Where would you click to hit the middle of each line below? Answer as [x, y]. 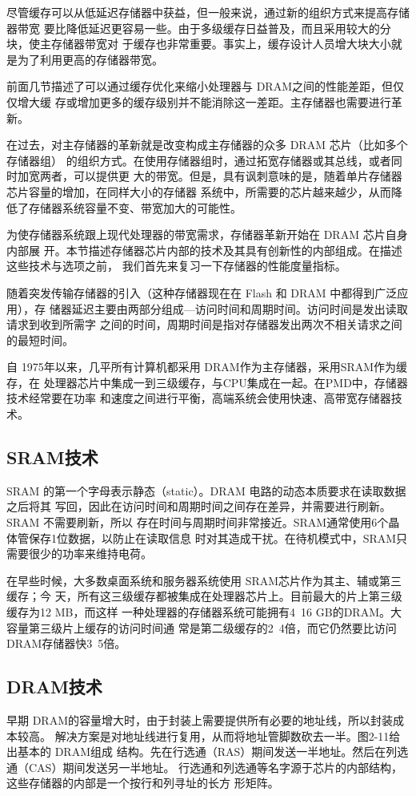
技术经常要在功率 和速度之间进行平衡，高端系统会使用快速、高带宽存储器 [199, 398]
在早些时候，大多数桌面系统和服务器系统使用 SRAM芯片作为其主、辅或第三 [204, 580]
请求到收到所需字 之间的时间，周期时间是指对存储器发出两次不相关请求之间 [204, 324]
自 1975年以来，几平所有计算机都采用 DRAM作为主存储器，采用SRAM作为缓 [207, 367]
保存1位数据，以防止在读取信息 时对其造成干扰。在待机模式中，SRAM [212, 537]
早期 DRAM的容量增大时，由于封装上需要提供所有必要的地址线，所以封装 [200, 720]
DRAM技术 [54, 687]
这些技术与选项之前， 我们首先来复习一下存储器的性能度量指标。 [176, 266]
